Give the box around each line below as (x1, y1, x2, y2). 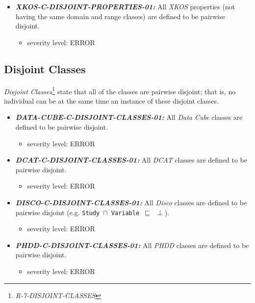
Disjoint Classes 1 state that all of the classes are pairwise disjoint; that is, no (4, 84, 236, 96)
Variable (111, 209, 140, 217)
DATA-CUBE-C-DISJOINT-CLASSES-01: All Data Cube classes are (15, 112, 243, 122)
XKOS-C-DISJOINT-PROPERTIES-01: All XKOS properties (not (15, 1, 235, 11)
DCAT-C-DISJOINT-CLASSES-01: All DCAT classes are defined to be (15, 155, 247, 165)
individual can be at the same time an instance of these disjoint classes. (4, 95, 219, 106)
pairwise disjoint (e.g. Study (15, 207, 100, 217)
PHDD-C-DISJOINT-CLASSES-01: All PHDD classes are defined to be (15, 240, 249, 250)
